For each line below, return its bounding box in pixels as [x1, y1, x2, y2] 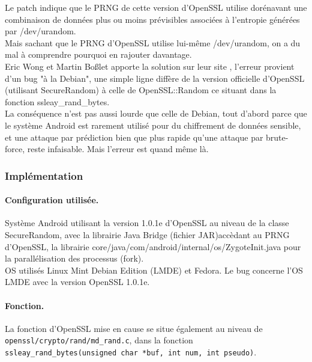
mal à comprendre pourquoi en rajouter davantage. [5, 48, 192, 61]
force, [5, 143, 25, 155]
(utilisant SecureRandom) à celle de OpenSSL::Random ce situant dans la [5, 84, 277, 96]
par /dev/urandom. [5, 25, 76, 37]
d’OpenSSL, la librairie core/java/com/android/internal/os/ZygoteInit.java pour [5, 240, 301, 253]
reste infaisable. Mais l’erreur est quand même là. [27, 143, 209, 155]
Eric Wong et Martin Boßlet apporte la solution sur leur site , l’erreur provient [5, 60, 295, 72]
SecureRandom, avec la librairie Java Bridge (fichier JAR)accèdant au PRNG [5, 228, 290, 241]
